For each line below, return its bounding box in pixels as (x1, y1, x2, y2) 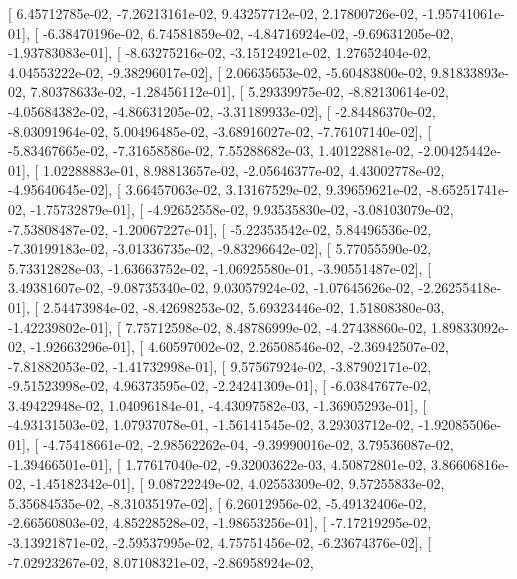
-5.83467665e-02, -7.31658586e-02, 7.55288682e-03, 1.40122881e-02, (8, 140, 414, 161)
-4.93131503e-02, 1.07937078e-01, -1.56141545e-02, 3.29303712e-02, (8, 414, 414, 435)
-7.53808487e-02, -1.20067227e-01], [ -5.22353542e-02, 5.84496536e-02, (8, 218, 432, 239)
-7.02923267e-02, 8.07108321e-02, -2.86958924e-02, (8, 551, 314, 572)
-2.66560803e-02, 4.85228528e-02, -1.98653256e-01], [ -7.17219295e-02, (8, 512, 432, 533)
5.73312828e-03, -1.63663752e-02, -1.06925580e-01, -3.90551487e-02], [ (8, 257, 432, 278)
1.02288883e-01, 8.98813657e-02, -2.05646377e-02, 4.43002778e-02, (42, 159, 445, 180)
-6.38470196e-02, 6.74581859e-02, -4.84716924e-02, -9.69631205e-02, (42, 22, 454, 43)
